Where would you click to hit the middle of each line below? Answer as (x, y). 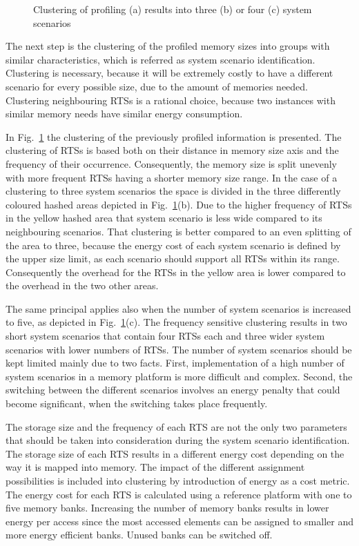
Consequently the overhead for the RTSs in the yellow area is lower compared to (176, 272)
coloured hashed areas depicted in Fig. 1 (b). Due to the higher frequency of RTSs (179, 204)
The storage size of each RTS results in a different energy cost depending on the (175, 453)
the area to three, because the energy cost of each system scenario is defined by (173, 245)
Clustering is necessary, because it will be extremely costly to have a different (169, 73)
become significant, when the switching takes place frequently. (137, 403)
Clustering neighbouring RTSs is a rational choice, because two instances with (171, 100)
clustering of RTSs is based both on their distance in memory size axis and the (172, 150)
